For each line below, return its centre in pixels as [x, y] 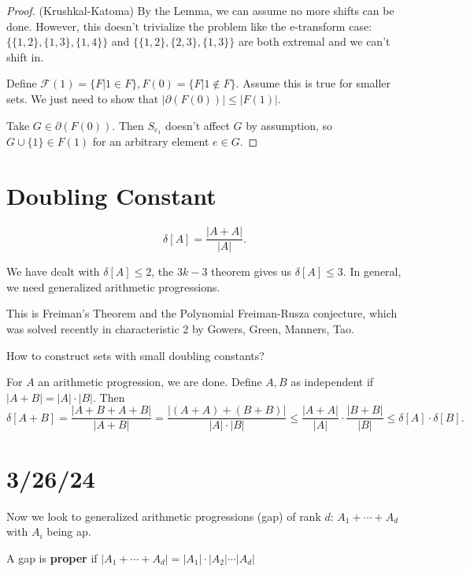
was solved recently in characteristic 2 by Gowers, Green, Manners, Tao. [180, 328]
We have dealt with [53, 271]
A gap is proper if [52, 557]
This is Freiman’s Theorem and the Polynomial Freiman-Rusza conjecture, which [202, 313]
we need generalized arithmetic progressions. [113, 286]
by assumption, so [289, 125]
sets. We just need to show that [83, 98]
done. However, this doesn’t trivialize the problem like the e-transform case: [189, 26]
